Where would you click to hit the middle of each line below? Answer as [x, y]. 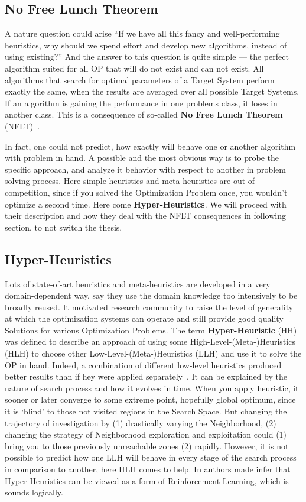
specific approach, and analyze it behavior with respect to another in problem [145, 169]
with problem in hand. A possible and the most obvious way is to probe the [142, 158]
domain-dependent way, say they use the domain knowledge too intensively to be [151, 295]
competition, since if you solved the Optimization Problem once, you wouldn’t [146, 192]
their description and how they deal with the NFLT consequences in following [145, 216]
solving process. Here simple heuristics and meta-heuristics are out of [130, 181]
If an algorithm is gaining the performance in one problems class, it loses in [141, 103]
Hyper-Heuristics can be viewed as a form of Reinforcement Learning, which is [147, 480]
